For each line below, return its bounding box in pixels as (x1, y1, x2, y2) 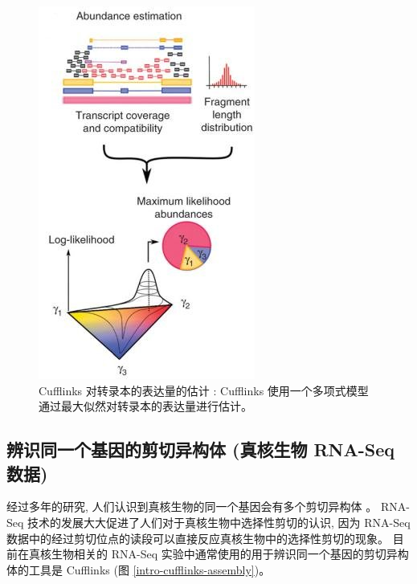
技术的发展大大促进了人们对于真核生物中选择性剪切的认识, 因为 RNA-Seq (27, 513, 411, 530)
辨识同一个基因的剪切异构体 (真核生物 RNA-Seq (6, 437, 395, 462)
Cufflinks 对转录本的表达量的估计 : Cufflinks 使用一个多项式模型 (39, 382, 369, 398)
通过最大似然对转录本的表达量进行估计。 (39, 398, 252, 415)
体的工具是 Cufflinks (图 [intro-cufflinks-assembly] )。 (6, 561, 271, 578)
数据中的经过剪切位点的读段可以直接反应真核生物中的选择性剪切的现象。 (6, 529, 389, 546)
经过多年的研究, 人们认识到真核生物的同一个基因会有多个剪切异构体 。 (6, 498, 378, 515)
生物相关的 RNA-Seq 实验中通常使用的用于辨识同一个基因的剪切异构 (51, 545, 409, 562)
